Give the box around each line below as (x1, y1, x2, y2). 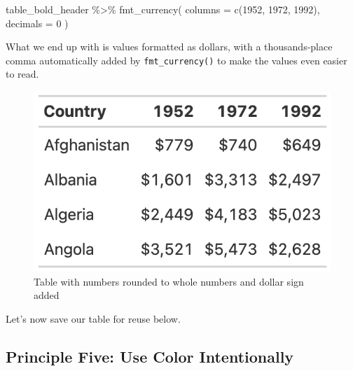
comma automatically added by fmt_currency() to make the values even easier (6, 52, 347, 67)
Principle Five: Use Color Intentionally (6, 345, 294, 367)
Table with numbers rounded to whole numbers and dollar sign (34, 274, 304, 288)
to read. (6, 66, 39, 81)
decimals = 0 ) (6, 15, 69, 30)
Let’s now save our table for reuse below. (6, 311, 181, 325)
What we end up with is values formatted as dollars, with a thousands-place (6, 39, 333, 54)
